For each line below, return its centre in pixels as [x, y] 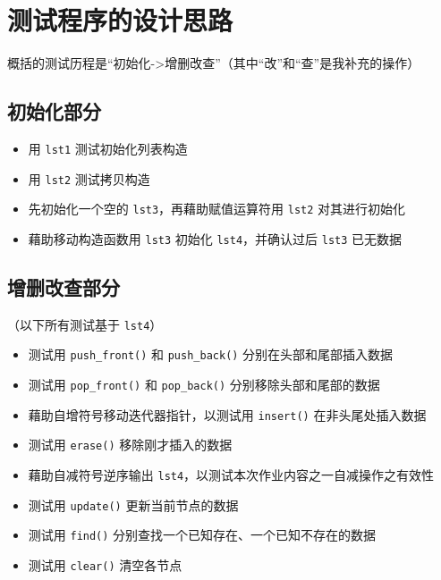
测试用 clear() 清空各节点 [105, 565]
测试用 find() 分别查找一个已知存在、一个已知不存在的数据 [202, 535]
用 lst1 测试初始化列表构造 [108, 148]
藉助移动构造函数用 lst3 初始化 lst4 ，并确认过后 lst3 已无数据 [215, 238]
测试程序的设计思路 [120, 20]
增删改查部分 [64, 286]
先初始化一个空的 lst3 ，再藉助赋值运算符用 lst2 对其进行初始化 [217, 209]
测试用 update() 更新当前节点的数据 [133, 504]
